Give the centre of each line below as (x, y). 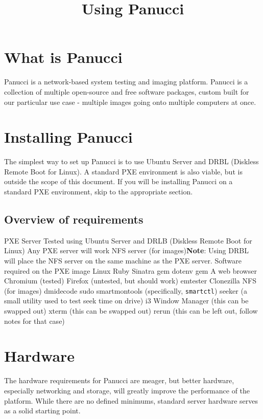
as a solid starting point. (42, 411)
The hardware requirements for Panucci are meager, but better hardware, (119, 380)
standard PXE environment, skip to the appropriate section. (99, 191)
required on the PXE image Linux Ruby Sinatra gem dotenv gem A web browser (130, 270)
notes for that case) (34, 321)
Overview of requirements (74, 219)
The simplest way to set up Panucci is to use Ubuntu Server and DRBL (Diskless (131, 161)
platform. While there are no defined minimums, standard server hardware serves (131, 400)
